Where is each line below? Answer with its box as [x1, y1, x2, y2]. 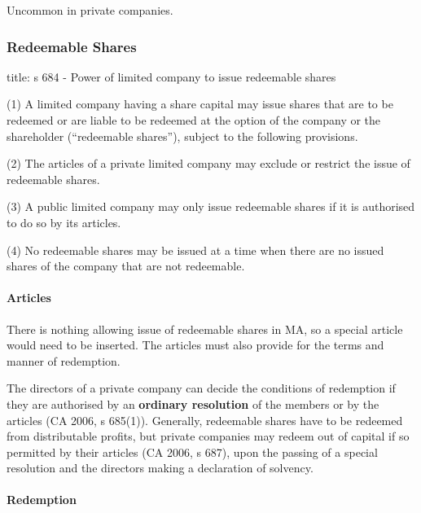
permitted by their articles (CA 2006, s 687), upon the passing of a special [7, 443, 378, 460]
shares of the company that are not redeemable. [7, 257, 245, 274]
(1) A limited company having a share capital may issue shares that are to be [7, 95, 393, 112]
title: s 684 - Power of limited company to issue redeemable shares [7, 68, 336, 85]
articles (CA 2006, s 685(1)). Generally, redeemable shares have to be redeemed [7, 411, 403, 428]
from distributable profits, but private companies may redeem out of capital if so [7, 427, 410, 445]
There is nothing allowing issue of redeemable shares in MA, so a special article [7, 320, 403, 337]
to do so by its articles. [7, 213, 121, 230]
